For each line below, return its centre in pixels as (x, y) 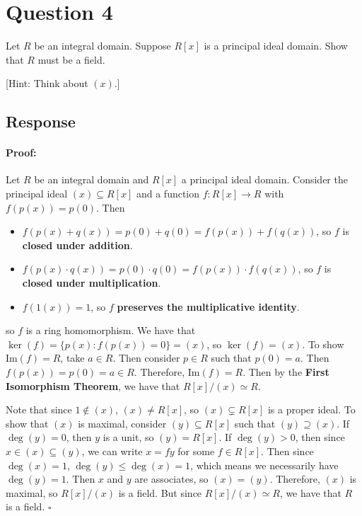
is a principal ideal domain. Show (276, 46)
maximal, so (32, 492)
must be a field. (71, 59)
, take (72, 358)
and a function (168, 194)
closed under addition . (77, 245)
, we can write (112, 451)
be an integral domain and (92, 179)
